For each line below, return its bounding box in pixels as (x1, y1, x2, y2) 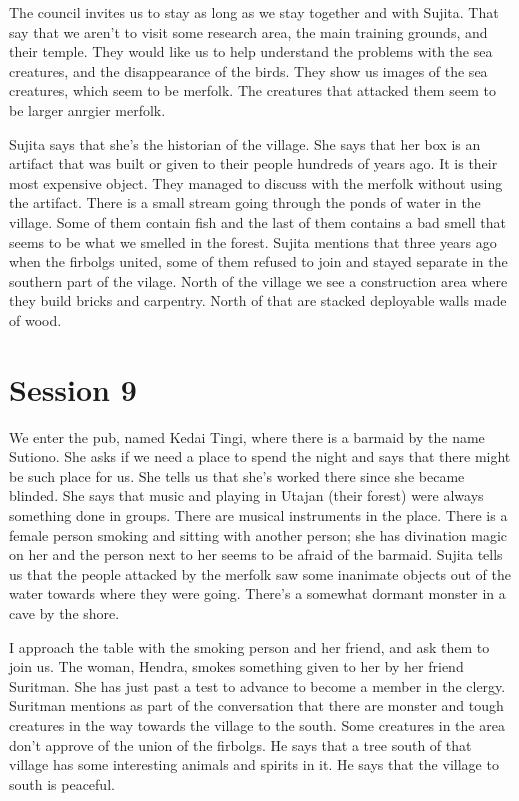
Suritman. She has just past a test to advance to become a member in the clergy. (9, 675, 506, 696)
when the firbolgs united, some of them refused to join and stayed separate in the (9, 251, 508, 272)
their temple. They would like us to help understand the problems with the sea (9, 41, 493, 62)
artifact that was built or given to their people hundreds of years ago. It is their (9, 153, 498, 174)
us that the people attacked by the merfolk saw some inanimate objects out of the (9, 563, 511, 584)
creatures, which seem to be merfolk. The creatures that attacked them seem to (9, 80, 496, 101)
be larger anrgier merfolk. (9, 99, 166, 120)
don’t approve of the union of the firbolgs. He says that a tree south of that (9, 734, 472, 755)
